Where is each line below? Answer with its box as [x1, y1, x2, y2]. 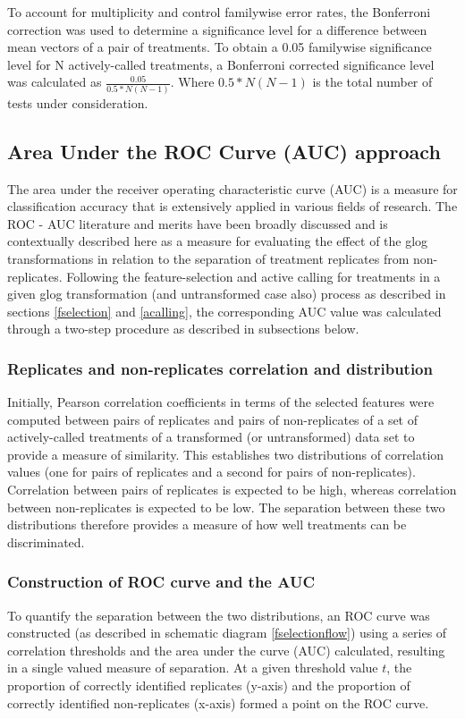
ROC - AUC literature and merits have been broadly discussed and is [7, 214, 388, 233]
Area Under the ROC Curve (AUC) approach [7, 137, 441, 165]
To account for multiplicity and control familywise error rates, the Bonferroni [7, 3, 431, 21]
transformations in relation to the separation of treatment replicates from [7, 249, 410, 267]
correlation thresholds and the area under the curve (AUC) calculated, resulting [7, 640, 445, 659]
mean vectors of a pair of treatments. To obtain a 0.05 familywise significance [7, 38, 432, 56]
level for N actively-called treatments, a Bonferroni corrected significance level [7, 55, 435, 73]
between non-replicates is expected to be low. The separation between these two [7, 497, 445, 516]
